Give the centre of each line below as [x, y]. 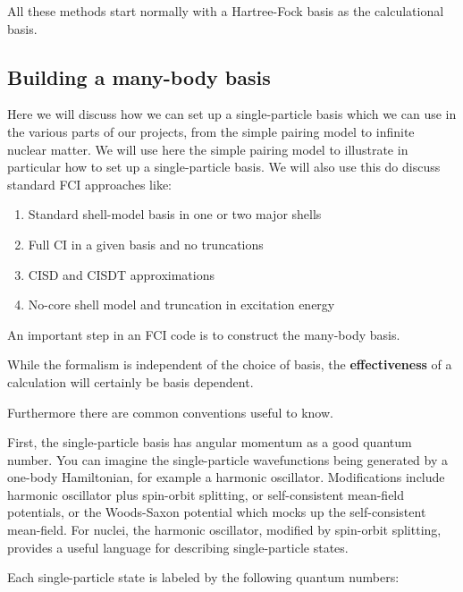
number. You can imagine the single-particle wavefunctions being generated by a [227, 459]
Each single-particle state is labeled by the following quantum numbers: [203, 577]
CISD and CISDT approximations [121, 274]
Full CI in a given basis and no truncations [146, 244]
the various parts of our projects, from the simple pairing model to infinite [211, 131]
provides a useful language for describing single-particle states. [178, 547]
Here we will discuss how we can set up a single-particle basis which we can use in [232, 114]
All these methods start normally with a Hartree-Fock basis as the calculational [226, 11]
